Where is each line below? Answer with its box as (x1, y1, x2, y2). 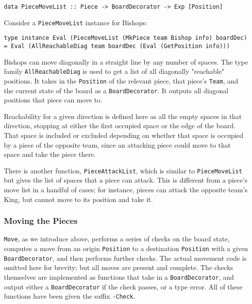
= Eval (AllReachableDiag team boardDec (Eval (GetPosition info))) (4, 42, 230, 50)
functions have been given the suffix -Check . (4, 291, 135, 301)
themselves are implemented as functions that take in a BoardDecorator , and (4, 271, 234, 282)
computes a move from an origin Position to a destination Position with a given (4, 243, 248, 253)
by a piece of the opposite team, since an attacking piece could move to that (4, 139, 231, 150)
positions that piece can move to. (4, 95, 102, 105)
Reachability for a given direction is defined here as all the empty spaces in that (4, 111, 242, 121)
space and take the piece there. (4, 149, 96, 159)
